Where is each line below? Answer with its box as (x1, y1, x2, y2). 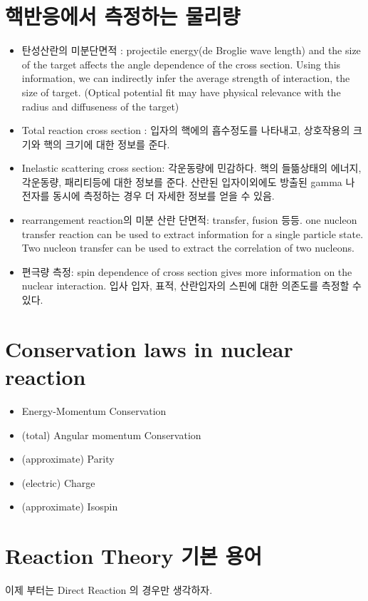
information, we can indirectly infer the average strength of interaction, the (21, 71, 350, 86)
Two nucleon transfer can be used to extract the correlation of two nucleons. (21, 240, 354, 255)
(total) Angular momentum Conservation (21, 427, 201, 442)
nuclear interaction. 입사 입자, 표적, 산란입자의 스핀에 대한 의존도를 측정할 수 (21, 278, 362, 293)
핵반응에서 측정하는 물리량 (5, 1, 241, 31)
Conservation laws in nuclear (5, 334, 293, 363)
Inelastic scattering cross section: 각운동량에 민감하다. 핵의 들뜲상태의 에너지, (21, 160, 362, 175)
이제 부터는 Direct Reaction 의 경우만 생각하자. (5, 582, 213, 597)
